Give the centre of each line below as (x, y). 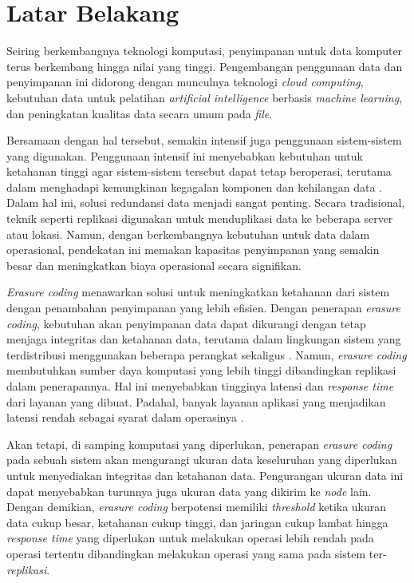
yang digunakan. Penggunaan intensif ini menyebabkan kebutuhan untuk (185, 155)
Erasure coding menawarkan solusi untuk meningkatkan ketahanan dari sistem (198, 292)
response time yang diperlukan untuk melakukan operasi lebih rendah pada (190, 538)
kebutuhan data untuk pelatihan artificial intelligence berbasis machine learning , (205, 97)
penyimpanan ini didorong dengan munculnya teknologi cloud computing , (185, 82)
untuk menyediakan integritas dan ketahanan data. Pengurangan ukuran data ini (205, 475)
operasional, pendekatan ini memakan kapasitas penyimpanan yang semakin (193, 250)
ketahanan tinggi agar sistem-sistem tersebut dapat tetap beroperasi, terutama (199, 171)
